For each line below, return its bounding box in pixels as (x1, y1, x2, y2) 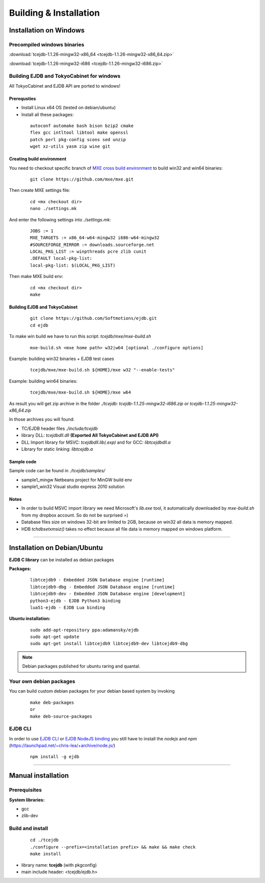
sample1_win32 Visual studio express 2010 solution (21, 484, 125, 489)
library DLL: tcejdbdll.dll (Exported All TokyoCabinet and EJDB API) (21, 432, 159, 438)
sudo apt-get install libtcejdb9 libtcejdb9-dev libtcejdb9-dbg (30, 641, 188, 646)
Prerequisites (9, 787, 42, 793)
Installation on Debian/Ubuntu (9, 544, 103, 552)
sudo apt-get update (30, 634, 79, 639)
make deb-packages (30, 700, 75, 705)
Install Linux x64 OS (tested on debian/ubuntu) (21, 105, 116, 111)
